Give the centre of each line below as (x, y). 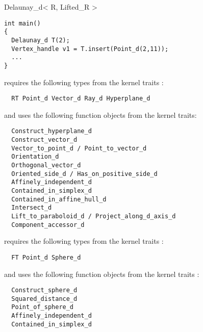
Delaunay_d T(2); (41, 40)
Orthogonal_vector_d (46, 165)
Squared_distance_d (44, 299)
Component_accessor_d (48, 225)
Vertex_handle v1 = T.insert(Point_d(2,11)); (90, 49)
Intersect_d (32, 208)
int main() (22, 23)
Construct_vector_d (44, 140)
